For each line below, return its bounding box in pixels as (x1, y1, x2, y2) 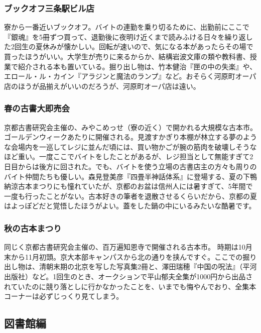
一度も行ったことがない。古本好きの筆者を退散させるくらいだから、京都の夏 (4, 190, 257, 201)
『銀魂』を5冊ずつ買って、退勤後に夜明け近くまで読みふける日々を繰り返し (4, 31, 253, 42)
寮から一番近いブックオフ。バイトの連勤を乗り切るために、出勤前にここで (4, 22, 249, 32)
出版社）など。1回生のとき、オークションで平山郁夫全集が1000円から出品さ (4, 271, 253, 281)
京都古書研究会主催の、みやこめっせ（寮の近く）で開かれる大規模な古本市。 (4, 122, 257, 132)
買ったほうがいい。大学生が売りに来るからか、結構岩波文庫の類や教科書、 (4, 51, 250, 61)
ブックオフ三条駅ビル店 (4, 2, 94, 14)
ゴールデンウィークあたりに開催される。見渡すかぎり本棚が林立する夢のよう (4, 132, 257, 142)
